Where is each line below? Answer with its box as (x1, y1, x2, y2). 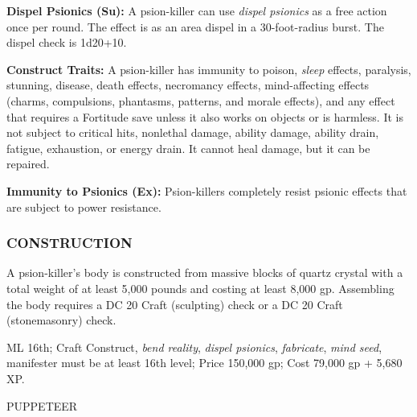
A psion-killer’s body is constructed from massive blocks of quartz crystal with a (6, 264, 403, 281)
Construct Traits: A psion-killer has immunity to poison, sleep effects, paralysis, (6, 60, 411, 77)
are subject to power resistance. (6, 198, 161, 215)
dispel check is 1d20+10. (6, 34, 127, 51)
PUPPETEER (6, 397, 78, 414)
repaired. (6, 155, 50, 172)
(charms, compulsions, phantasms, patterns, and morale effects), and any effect (6, 92, 395, 109)
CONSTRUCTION (6, 233, 133, 253)
